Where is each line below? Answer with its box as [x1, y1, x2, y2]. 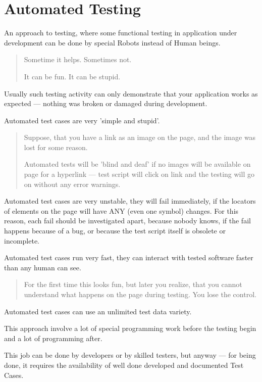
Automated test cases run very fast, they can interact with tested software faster [4, 252, 253, 263]
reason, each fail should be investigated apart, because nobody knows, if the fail [4, 215, 251, 226]
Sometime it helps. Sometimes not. [24, 54, 132, 65]
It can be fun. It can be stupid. [24, 71, 121, 81]
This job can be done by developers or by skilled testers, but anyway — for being [4, 350, 256, 360]
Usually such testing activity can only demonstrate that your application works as [4, 88, 258, 99]
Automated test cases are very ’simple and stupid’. [4, 115, 160, 125]
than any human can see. [4, 262, 81, 272]
